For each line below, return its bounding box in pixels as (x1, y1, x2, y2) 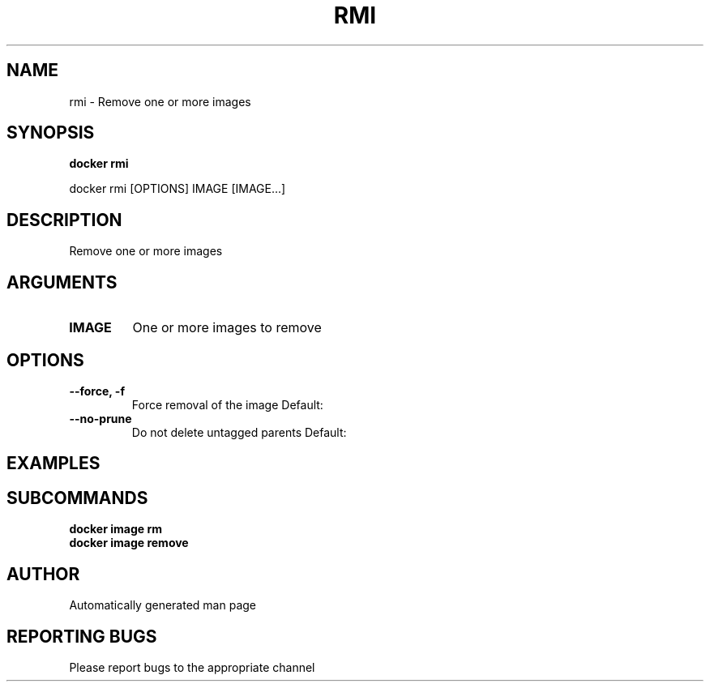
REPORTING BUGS (6, 626, 157, 647)
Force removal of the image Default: (131, 397, 323, 412)
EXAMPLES (6, 453, 101, 474)
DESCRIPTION (6, 209, 122, 230)
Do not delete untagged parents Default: (131, 425, 347, 439)
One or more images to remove (132, 319, 322, 336)
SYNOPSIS (6, 122, 95, 143)
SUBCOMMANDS (6, 487, 148, 508)
